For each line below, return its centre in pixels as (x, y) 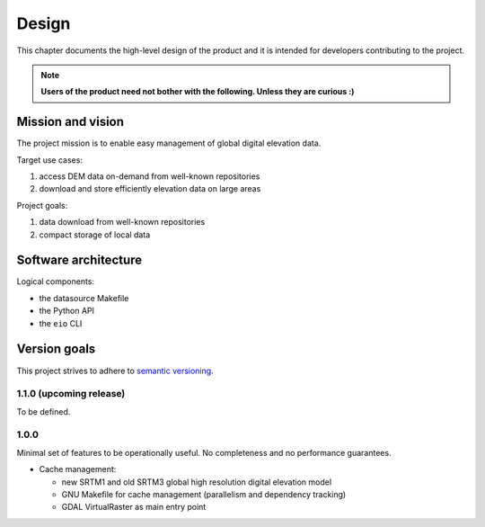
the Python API (66, 311)
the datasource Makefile (84, 298)
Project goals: (42, 205)
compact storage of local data (95, 235)
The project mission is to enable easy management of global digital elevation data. (169, 143)
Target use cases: (49, 160)
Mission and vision (71, 122)
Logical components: (55, 281)
